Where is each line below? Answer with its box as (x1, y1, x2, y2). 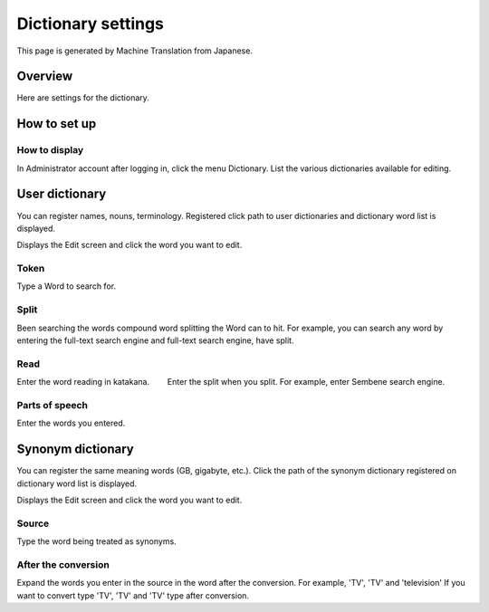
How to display (16, 144, 84, 157)
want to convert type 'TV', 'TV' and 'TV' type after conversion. (16, 589, 249, 601)
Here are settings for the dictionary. (16, 92, 149, 103)
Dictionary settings (16, 14, 165, 33)
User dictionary (16, 186, 107, 202)
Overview (16, 69, 73, 84)
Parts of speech (16, 398, 88, 411)
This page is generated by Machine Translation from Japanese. (16, 45, 254, 56)
